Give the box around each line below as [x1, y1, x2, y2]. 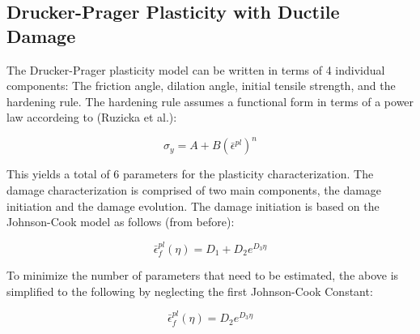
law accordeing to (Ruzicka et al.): [6, 109, 177, 126]
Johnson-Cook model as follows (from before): [6, 213, 235, 230]
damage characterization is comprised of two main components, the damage [6, 182, 382, 199]
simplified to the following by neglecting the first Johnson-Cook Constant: [6, 282, 373, 299]
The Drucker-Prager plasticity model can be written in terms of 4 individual [6, 61, 385, 78]
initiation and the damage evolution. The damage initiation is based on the [6, 197, 380, 214]
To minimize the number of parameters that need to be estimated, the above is [6, 267, 399, 284]
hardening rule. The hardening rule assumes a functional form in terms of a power [6, 92, 414, 109]
